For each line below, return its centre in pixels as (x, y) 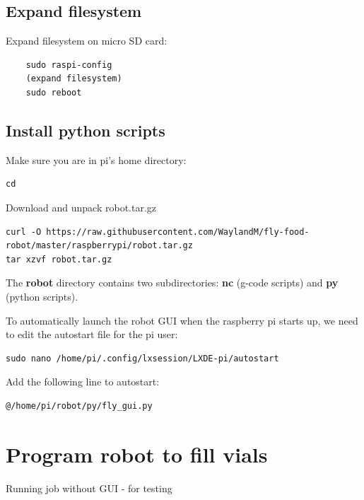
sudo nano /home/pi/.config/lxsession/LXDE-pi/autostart (142, 358)
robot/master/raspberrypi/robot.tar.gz (99, 246)
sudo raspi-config (69, 65)
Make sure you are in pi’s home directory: (96, 159)
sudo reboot (54, 92)
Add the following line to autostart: (83, 382)
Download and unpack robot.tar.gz (81, 207)
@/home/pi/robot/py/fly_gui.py (79, 406)
